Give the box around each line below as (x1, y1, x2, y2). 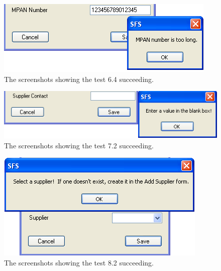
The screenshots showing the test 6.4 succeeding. (4, 73, 154, 84)
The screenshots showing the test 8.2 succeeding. (4, 257, 154, 267)
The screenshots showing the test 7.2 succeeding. (4, 140, 154, 150)
